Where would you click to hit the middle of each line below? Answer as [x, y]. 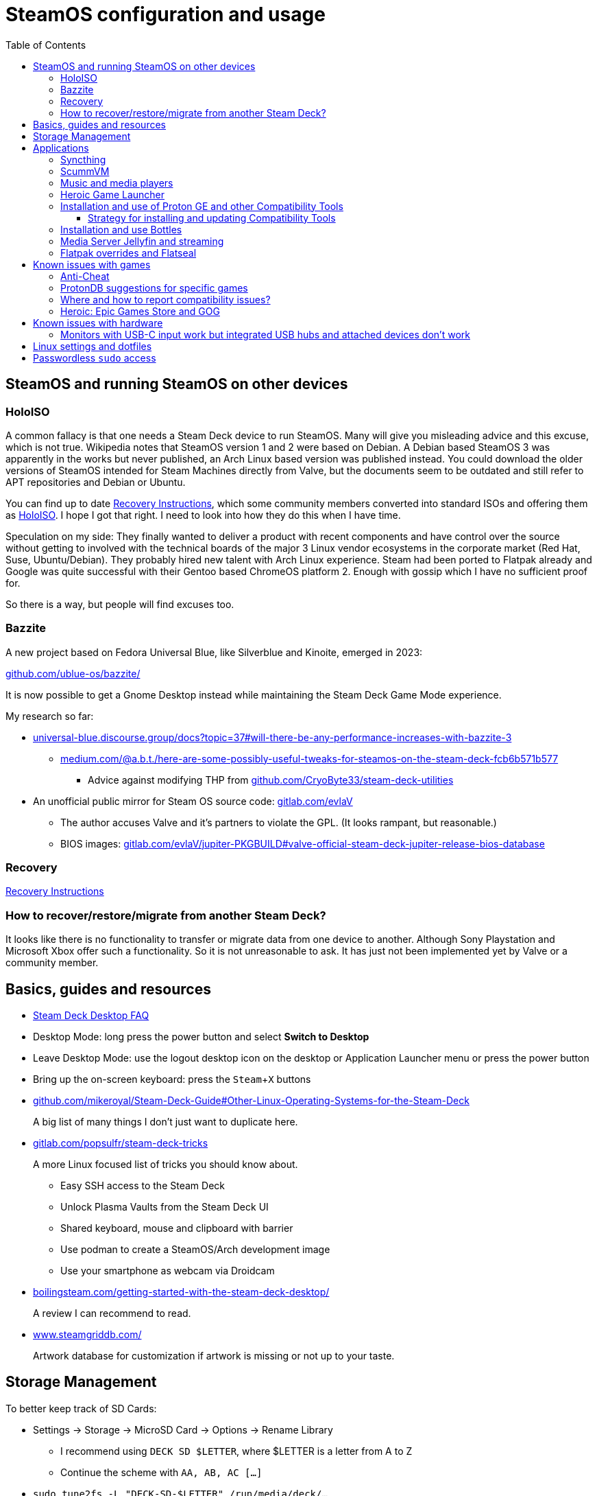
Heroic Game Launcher [113, 194]
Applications [61, 148]
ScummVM [85, 171]
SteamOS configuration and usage [166, 14]
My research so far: [50, 716]
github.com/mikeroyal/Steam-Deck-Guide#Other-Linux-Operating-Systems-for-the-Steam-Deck [251, 1101]
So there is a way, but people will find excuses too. [120, 604]
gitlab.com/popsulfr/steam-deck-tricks [121, 1143]
